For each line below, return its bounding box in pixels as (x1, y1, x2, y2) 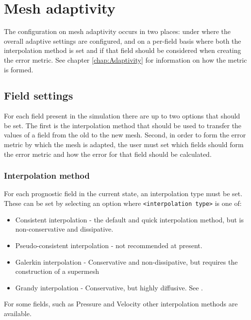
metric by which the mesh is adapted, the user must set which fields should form (4, 139, 244, 150)
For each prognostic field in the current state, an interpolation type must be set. (4, 188, 243, 199)
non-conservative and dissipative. (15, 224, 114, 234)
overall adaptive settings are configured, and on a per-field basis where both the (4, 35, 241, 46)
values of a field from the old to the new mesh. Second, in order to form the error (4, 130, 246, 140)
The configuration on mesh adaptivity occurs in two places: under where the (4, 26, 231, 36)
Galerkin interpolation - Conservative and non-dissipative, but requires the (15, 256, 238, 267)
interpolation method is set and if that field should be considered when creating (4, 45, 241, 55)
